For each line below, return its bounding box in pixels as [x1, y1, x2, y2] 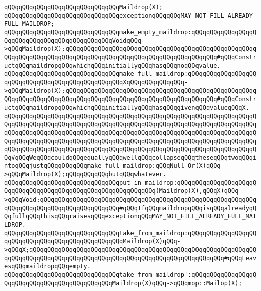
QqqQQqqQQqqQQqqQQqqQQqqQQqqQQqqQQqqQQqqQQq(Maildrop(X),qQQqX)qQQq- [4, 187, 242, 195]
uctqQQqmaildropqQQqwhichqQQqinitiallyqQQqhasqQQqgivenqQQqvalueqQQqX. [4, 104, 249, 111]
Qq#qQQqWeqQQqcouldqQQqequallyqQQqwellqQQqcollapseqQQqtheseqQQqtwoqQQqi [4, 154, 257, 161]
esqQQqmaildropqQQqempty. [4, 263, 91, 270]
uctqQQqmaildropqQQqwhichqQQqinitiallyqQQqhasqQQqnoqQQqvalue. [4, 62, 221, 69]
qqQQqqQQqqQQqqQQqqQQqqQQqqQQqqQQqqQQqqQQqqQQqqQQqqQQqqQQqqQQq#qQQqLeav [4, 254, 257, 262]
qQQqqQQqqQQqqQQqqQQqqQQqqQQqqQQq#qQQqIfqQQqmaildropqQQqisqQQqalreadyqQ [4, 204, 257, 212]
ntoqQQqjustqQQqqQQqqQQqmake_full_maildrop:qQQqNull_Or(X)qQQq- [4, 162, 224, 170]
